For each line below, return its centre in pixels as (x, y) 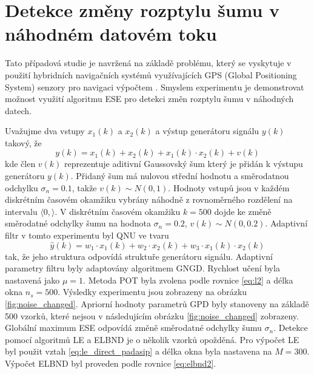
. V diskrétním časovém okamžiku (118, 211)
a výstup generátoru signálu (207, 131)
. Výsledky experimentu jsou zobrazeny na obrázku (152, 292)
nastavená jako (32, 280)
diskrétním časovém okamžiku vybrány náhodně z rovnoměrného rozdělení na (149, 199)
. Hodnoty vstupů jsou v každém (229, 187)
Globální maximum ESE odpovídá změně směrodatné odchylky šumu (133, 328)
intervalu (21, 211)
